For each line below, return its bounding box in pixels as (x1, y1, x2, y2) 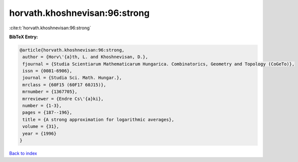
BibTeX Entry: (9, 34, 38, 40)
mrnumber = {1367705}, (22, 89, 78, 94)
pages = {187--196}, (22, 110, 73, 115)
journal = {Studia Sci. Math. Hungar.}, (22, 75, 122, 81)
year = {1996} (22, 131, 57, 136)
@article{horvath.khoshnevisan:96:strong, (19, 47, 125, 53)
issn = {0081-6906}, (22, 68, 73, 74)
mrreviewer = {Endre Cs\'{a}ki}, (22, 96, 104, 101)
